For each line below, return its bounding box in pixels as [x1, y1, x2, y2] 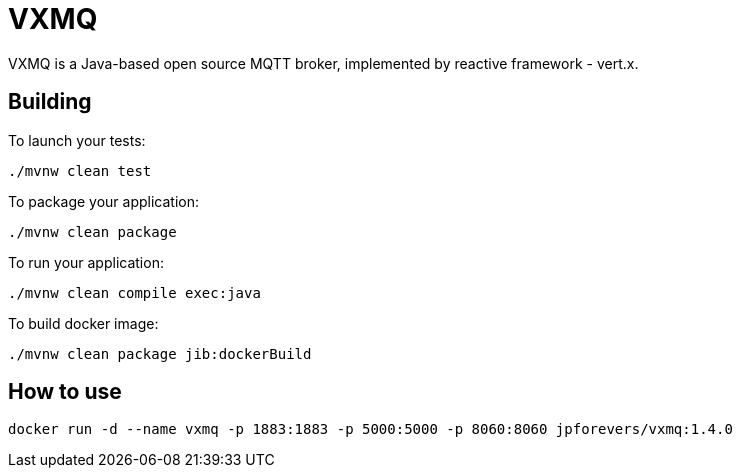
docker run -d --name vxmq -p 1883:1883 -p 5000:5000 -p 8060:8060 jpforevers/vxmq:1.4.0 [8, 421, 733, 438]
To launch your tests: [8, 131, 146, 149]
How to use [8, 379, 122, 405]
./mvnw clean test [8, 162, 152, 179]
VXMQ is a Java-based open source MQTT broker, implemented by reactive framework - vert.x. [8, 54, 639, 72]
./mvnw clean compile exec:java [8, 284, 261, 301]
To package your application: [8, 192, 200, 210]
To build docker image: [8, 314, 159, 332]
